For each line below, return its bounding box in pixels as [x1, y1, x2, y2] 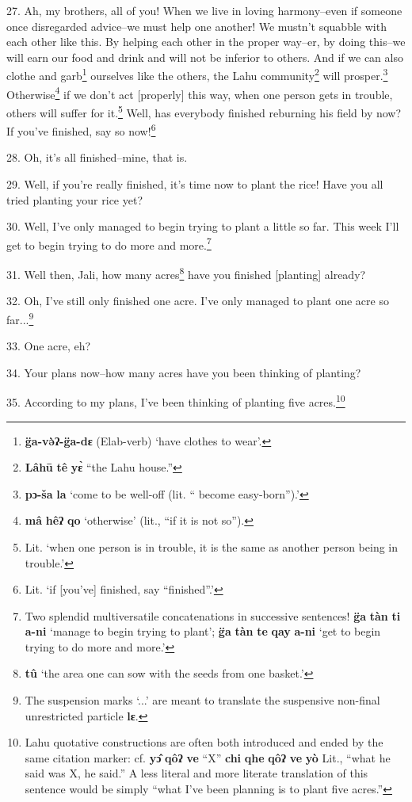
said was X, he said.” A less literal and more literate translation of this [25, 765, 368, 781]
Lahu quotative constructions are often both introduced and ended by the [25, 734, 383, 750]
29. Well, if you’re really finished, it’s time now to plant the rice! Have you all [6, 175, 383, 192]
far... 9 [6, 308, 34, 327]
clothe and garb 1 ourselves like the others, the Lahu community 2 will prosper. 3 [6, 65, 388, 84]
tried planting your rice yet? [6, 191, 143, 208]
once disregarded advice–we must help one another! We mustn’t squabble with [6, 17, 387, 34]
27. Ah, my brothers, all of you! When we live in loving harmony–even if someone [6, 2, 402, 18]
